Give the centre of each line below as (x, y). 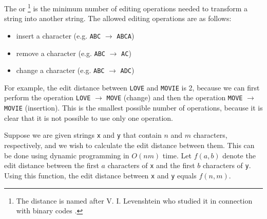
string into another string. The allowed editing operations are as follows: (118, 18)
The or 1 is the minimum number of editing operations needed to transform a (126, 7)
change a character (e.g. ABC (60, 70)
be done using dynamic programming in (67, 155)
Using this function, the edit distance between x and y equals (100, 175)
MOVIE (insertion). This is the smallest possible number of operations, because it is (133, 108)
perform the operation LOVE (47, 97)
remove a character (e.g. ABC (61, 53)
